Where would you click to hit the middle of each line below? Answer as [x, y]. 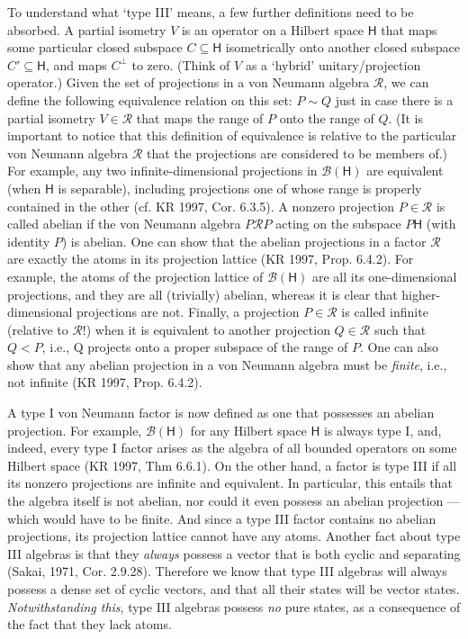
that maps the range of [200, 117]
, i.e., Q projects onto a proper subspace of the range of [195, 347]
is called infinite [385, 312]
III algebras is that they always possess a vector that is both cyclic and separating [234, 553]
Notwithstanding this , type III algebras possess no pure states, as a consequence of [234, 606]
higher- [421, 294]
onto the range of [327, 117]
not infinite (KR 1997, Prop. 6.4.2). [105, 382]
